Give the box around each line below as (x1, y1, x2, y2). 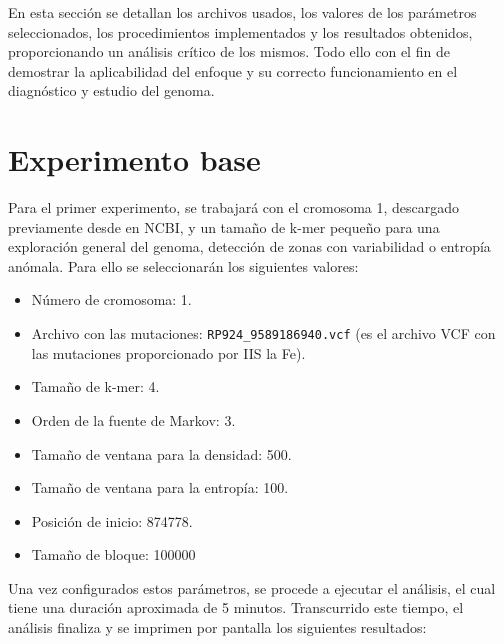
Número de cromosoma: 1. (31, 289, 192, 310)
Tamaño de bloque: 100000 (31, 544, 196, 565)
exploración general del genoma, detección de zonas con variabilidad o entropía (8, 236, 491, 257)
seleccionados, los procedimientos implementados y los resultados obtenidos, (8, 21, 473, 42)
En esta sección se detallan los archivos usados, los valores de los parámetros (8, 2, 477, 22)
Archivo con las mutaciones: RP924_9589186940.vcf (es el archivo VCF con (31, 323, 496, 344)
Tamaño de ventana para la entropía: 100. (31, 477, 289, 498)
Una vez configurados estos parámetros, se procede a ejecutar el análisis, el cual (8, 577, 496, 598)
